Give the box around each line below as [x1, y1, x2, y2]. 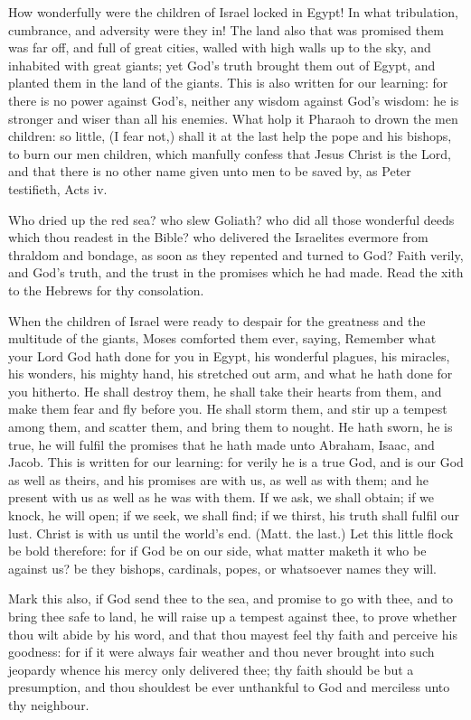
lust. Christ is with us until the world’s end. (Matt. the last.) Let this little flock [8, 523, 454, 542]
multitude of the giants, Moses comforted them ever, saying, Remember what [8, 329, 437, 348]
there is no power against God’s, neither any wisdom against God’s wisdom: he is [8, 90, 459, 109]
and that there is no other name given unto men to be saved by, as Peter [8, 162, 411, 181]
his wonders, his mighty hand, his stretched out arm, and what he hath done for [8, 364, 453, 383]
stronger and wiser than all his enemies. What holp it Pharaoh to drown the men [8, 108, 458, 127]
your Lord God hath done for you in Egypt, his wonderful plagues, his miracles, [8, 346, 450, 365]
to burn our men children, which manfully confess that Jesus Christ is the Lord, [8, 144, 451, 163]
